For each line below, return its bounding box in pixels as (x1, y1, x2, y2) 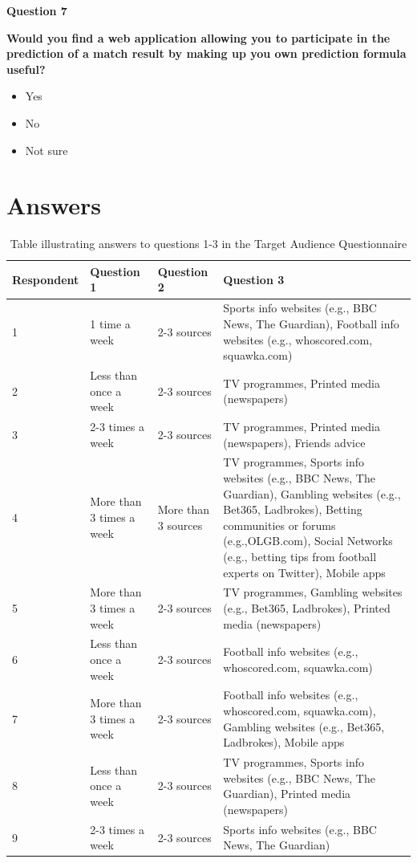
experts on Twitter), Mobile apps (223, 564, 386, 580)
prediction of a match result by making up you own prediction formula (6, 45, 407, 62)
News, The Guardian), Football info (223, 315, 399, 332)
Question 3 (223, 271, 285, 287)
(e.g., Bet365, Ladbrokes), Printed (223, 600, 391, 616)
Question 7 (6, 2, 67, 18)
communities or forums (223, 516, 336, 533)
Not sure (25, 141, 68, 158)
